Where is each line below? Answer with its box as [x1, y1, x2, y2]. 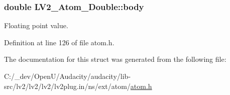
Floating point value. [4, 20, 68, 31]
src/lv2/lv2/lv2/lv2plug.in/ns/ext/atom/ [4, 80, 131, 91]
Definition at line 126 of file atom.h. [4, 37, 114, 47]
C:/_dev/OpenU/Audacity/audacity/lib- [4, 71, 131, 81]
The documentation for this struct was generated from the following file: [4, 54, 226, 64]
